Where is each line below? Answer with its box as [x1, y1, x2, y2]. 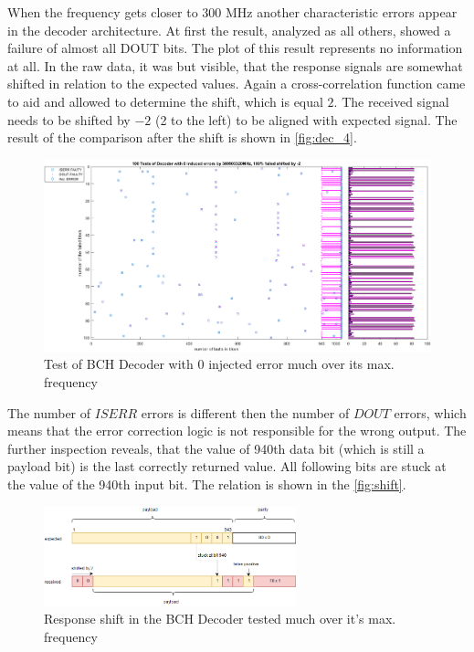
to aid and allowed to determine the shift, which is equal [7, 91, 323, 110]
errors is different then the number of [141, 403, 350, 422]
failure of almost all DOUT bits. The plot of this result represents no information [7, 38, 463, 58]
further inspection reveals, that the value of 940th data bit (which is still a [7, 438, 425, 457]
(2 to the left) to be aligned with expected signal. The [154, 110, 458, 129]
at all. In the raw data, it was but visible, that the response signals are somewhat [7, 56, 463, 75]
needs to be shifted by [7, 110, 131, 129]
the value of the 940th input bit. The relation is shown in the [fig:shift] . [7, 475, 406, 494]
